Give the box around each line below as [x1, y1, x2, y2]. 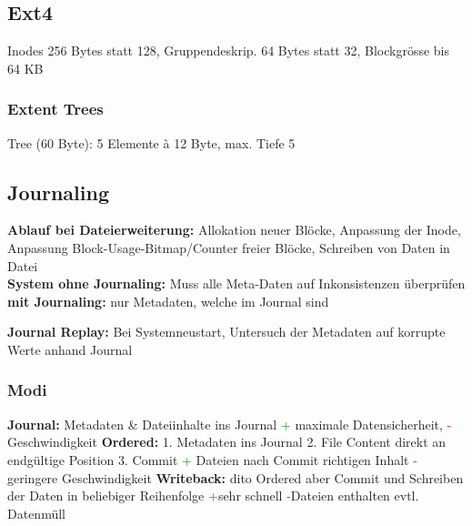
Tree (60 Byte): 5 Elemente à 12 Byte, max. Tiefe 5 [7, 133, 296, 152]
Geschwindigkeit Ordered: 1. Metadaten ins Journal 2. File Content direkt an [7, 432, 447, 451]
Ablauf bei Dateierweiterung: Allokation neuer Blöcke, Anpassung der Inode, [7, 220, 461, 239]
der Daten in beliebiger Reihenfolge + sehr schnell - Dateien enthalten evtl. [7, 486, 419, 505]
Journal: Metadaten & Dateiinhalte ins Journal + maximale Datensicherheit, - [7, 414, 452, 433]
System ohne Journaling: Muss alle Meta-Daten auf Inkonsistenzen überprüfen [7, 274, 466, 293]
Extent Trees [7, 97, 104, 120]
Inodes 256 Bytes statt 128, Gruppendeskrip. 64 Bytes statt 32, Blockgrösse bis [7, 41, 450, 60]
